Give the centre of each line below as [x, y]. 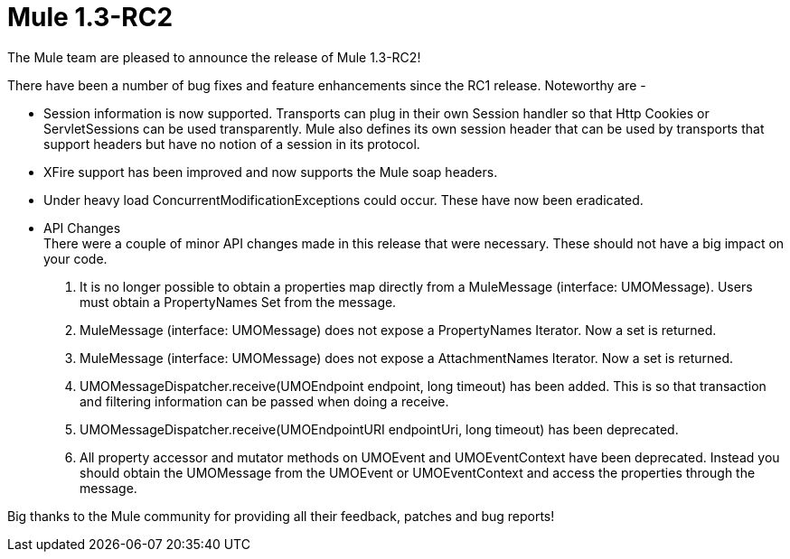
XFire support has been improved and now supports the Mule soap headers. [271, 172]
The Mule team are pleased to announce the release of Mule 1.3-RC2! [214, 57]
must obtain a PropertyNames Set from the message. [238, 302]
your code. [75, 258]
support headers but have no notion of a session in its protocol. [232, 144]
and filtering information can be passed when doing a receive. [264, 401]
